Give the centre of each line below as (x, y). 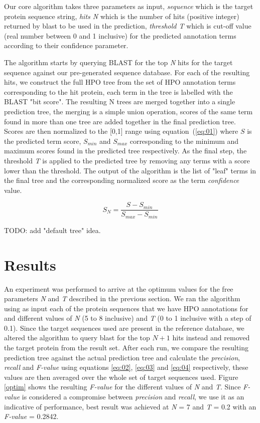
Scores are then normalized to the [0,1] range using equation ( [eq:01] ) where (121, 131)
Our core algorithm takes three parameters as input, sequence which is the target (129, 6)
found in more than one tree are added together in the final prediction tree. (120, 121)
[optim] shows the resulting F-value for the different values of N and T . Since (122, 387)
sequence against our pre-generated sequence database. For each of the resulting (127, 72)
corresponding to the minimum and (184, 141)
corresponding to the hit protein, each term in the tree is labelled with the (118, 91)
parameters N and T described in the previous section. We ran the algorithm (122, 298)
